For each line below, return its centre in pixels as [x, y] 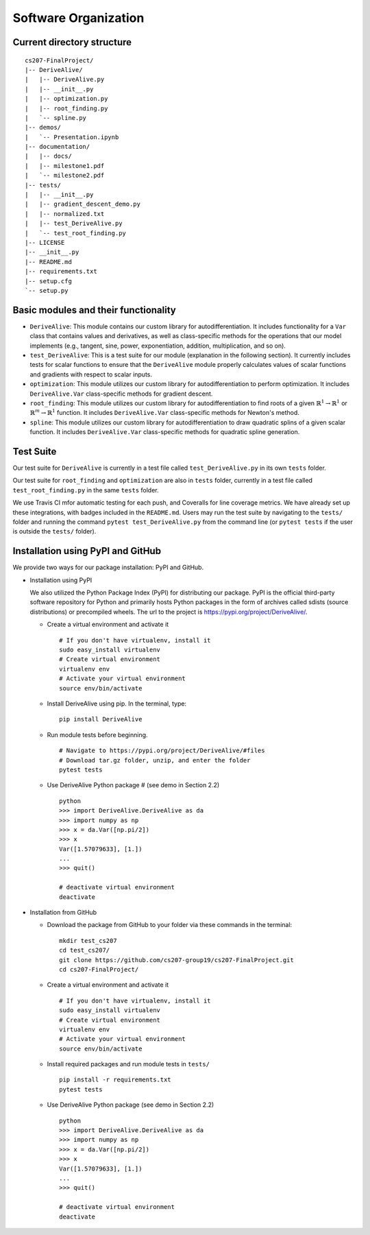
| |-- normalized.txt [65, 214]
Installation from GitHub [63, 913]
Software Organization [78, 18]
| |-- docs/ [48, 156]
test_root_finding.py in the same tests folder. [86, 490]
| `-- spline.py [56, 118]
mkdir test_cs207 [88, 940]
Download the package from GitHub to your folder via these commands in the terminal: [170, 925]
